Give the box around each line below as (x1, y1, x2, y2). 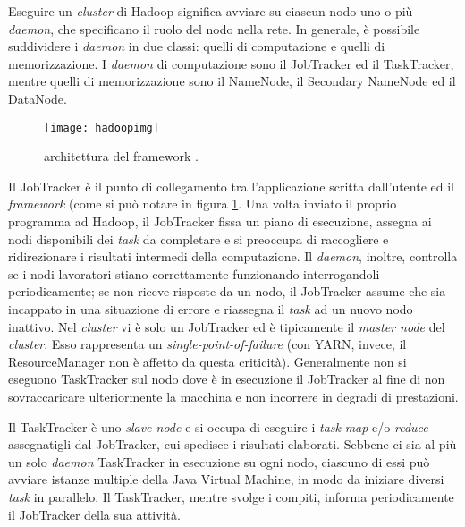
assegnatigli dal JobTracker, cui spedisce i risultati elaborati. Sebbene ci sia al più (8, 435, 457, 454)
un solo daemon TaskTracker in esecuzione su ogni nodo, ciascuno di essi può (8, 452, 430, 471)
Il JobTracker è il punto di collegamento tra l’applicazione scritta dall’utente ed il (8, 176, 454, 195)
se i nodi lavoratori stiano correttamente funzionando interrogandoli (8, 264, 380, 283)
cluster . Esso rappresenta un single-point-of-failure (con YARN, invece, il (8, 335, 407, 353)
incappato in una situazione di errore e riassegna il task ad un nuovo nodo (8, 299, 413, 318)
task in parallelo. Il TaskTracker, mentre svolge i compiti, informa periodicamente (8, 487, 454, 506)
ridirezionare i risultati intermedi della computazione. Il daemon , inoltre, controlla (8, 247, 458, 266)
